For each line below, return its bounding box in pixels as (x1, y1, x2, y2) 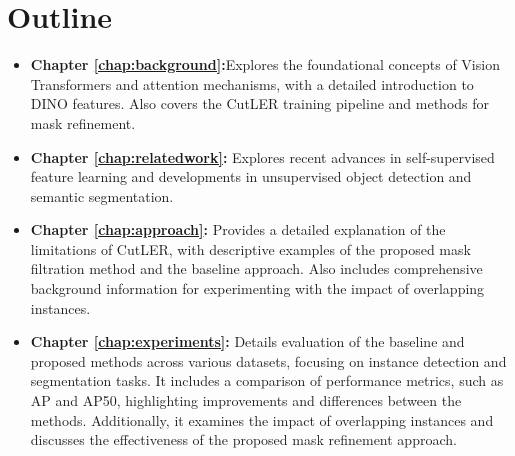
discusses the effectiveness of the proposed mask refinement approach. (30, 429, 457, 450)
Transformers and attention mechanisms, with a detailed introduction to (30, 73, 474, 94)
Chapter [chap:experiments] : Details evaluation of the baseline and (30, 331, 465, 352)
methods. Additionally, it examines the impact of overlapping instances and (30, 409, 494, 430)
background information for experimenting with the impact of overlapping (30, 278, 485, 299)
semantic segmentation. (30, 185, 174, 206)
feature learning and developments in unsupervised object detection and (30, 166, 472, 187)
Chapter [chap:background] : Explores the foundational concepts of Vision (30, 54, 500, 75)
